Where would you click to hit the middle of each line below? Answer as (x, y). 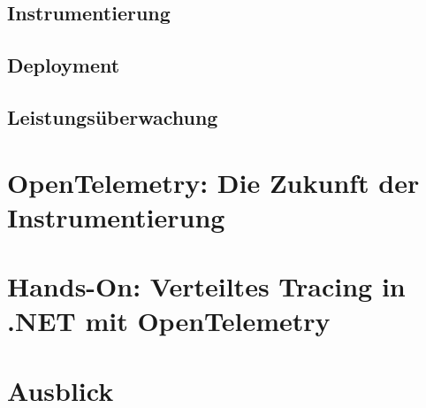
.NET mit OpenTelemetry (169, 321)
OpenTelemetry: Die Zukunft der (213, 182)
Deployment (64, 65)
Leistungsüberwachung (113, 116)
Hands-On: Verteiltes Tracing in (206, 286)
